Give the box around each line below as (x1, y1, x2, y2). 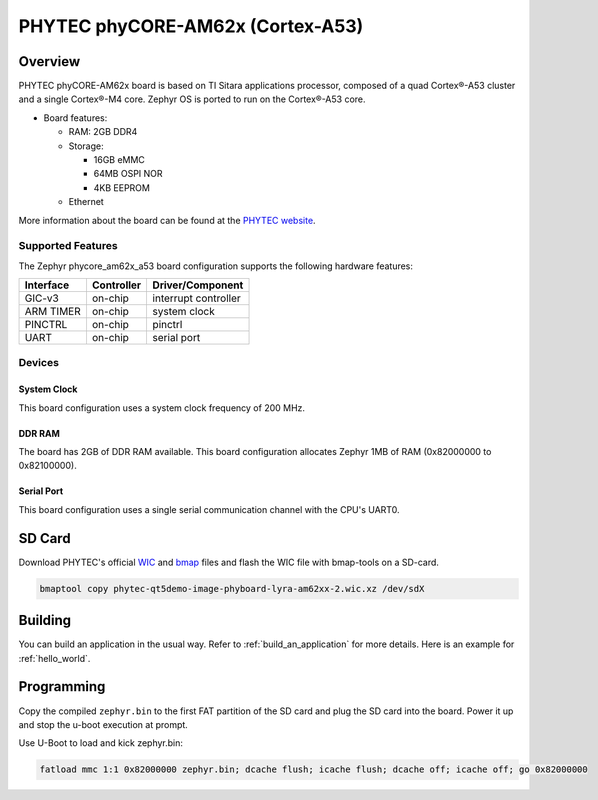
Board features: (43, 111, 108, 124)
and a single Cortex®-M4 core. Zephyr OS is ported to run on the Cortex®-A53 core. (18, 93, 366, 105)
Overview (18, 53, 81, 70)
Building (18, 612, 72, 629)
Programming (18, 678, 106, 695)
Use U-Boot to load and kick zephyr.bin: (18, 737, 184, 749)
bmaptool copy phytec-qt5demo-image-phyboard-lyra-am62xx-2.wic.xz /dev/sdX (39, 583, 425, 594)
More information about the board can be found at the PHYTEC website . (18, 214, 316, 226)
